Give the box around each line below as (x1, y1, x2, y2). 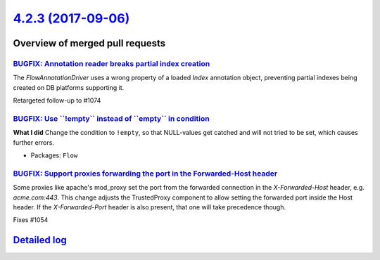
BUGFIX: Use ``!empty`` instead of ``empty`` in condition (13, 113, 210, 123)
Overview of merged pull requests (13, 37, 166, 49)
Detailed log (13, 234, 67, 246)
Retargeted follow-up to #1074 (13, 96, 101, 105)
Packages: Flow (30, 151, 78, 160)
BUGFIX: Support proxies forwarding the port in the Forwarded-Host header (13, 169, 278, 178)
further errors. (13, 138, 54, 147)
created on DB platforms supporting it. (13, 83, 125, 91)
